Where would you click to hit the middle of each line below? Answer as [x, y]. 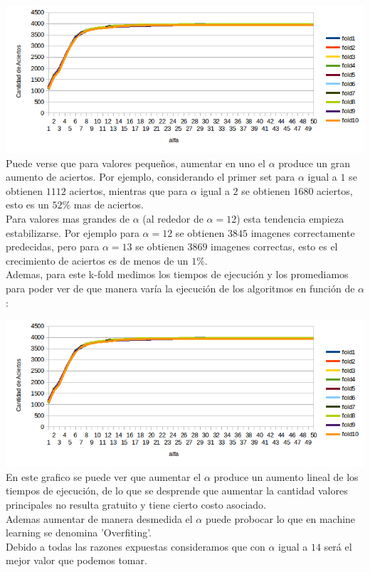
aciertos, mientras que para [128, 190]
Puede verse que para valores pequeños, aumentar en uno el [136, 163]
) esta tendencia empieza [290, 219]
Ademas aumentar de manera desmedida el [99, 518]
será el [338, 546]
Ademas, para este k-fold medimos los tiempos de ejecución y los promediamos [177, 274]
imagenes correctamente [303, 232]
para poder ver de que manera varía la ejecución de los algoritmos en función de [180, 288]
